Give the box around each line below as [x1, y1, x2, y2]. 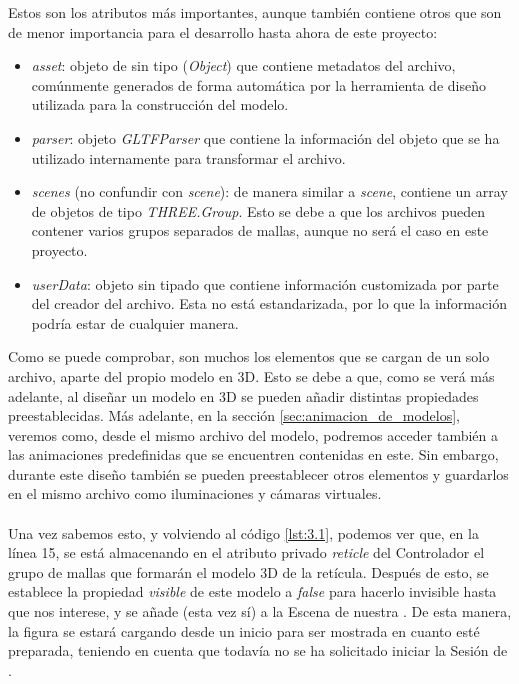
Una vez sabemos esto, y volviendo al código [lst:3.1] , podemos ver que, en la [8, 522, 479, 543]
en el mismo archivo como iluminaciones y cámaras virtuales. [8, 483, 382, 504]
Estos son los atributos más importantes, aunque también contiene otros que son [8, 2, 502, 22]
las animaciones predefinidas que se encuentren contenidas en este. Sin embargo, [8, 444, 499, 465]
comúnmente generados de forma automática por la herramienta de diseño [31, 74, 486, 95]
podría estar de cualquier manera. [31, 312, 239, 333]
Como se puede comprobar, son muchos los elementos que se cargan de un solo [8, 346, 490, 367]
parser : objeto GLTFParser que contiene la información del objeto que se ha [31, 127, 500, 148]
